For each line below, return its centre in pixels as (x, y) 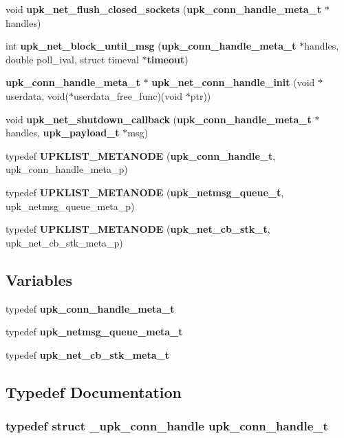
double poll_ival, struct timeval (72, 59)
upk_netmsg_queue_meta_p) (70, 206)
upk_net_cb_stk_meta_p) (64, 242)
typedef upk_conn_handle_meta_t (90, 308)
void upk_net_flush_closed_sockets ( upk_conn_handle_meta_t (164, 9)
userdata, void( (37, 95)
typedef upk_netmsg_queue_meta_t (94, 332)
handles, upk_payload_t (63, 133)
